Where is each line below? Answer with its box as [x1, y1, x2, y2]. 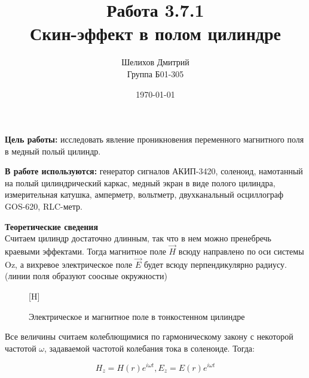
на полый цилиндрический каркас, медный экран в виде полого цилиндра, [5, 176, 276, 189]
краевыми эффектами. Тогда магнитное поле [5, 245, 166, 258]
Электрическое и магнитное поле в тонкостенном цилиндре [29, 310, 245, 322]
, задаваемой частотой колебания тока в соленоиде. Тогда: [44, 341, 255, 354]
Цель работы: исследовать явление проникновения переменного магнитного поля [5, 133, 304, 146]
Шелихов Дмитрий [121, 56, 189, 68]
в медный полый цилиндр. [5, 144, 101, 157]
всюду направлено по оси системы [178, 245, 304, 258]
